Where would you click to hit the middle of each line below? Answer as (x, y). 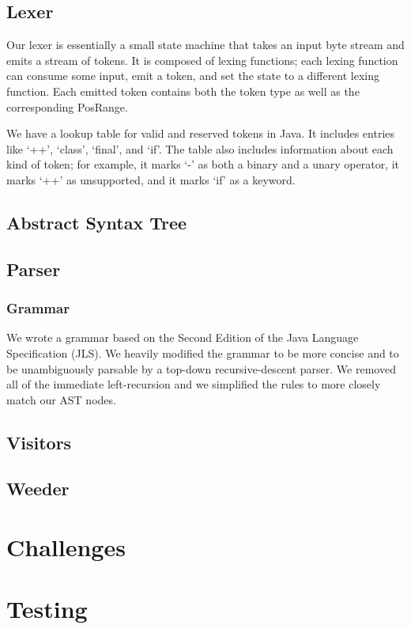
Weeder (38, 489)
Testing (47, 609)
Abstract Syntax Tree (97, 222)
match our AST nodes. (61, 399)
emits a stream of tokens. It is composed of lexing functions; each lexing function (202, 60)
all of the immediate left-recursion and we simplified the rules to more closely (194, 384)
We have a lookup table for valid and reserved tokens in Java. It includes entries (201, 133)
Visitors (39, 442)
